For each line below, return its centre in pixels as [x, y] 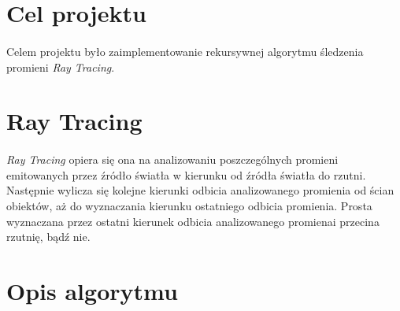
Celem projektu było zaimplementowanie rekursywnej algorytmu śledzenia [185, 51]
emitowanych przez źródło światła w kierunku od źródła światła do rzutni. [186, 174]
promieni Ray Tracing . [61, 67]
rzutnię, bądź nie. [48, 237]
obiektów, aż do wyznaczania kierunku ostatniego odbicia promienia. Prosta [189, 205]
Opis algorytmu [92, 290]
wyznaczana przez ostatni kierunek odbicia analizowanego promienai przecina [193, 221]
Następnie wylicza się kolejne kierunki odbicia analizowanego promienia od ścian [200, 190]
